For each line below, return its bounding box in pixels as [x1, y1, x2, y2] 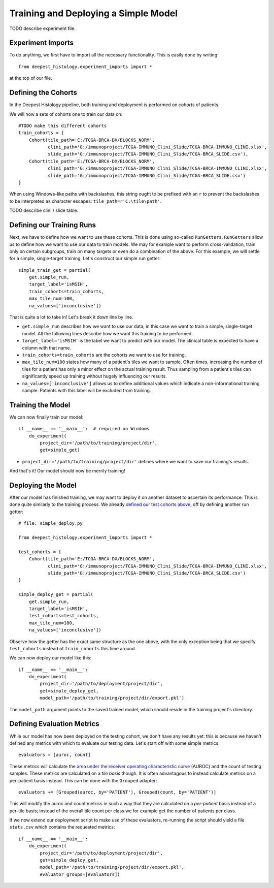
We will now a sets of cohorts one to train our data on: [9, 111, 123, 117]
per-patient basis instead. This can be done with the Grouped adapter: [9, 777, 157, 783]
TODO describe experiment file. [9, 25, 76, 31]
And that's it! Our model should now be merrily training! [9, 468, 125, 474]
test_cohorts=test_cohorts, [28, 613, 99, 619]
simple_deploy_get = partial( [18, 592, 94, 597]
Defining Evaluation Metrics [9, 719, 99, 728]
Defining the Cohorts [9, 88, 77, 97]
